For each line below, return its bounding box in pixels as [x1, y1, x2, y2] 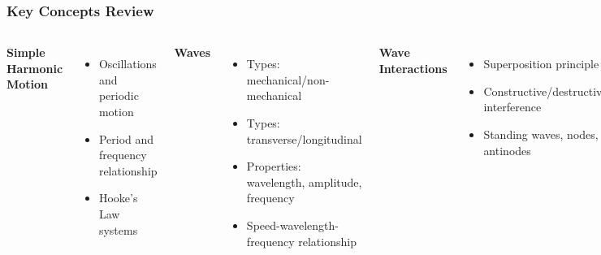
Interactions [378, 59, 448, 76]
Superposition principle [483, 55, 599, 72]
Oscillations [98, 55, 157, 72]
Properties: [246, 158, 301, 175]
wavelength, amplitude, [246, 173, 362, 190]
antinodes [483, 141, 531, 158]
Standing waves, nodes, [483, 126, 599, 142]
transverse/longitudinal [246, 130, 362, 147]
